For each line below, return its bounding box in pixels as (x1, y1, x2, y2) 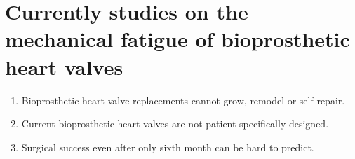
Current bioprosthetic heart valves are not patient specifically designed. (21, 116, 329, 131)
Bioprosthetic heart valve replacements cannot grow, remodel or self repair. (21, 92, 345, 107)
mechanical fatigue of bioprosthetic (5, 25, 350, 53)
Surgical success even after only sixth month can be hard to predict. (21, 139, 314, 154)
